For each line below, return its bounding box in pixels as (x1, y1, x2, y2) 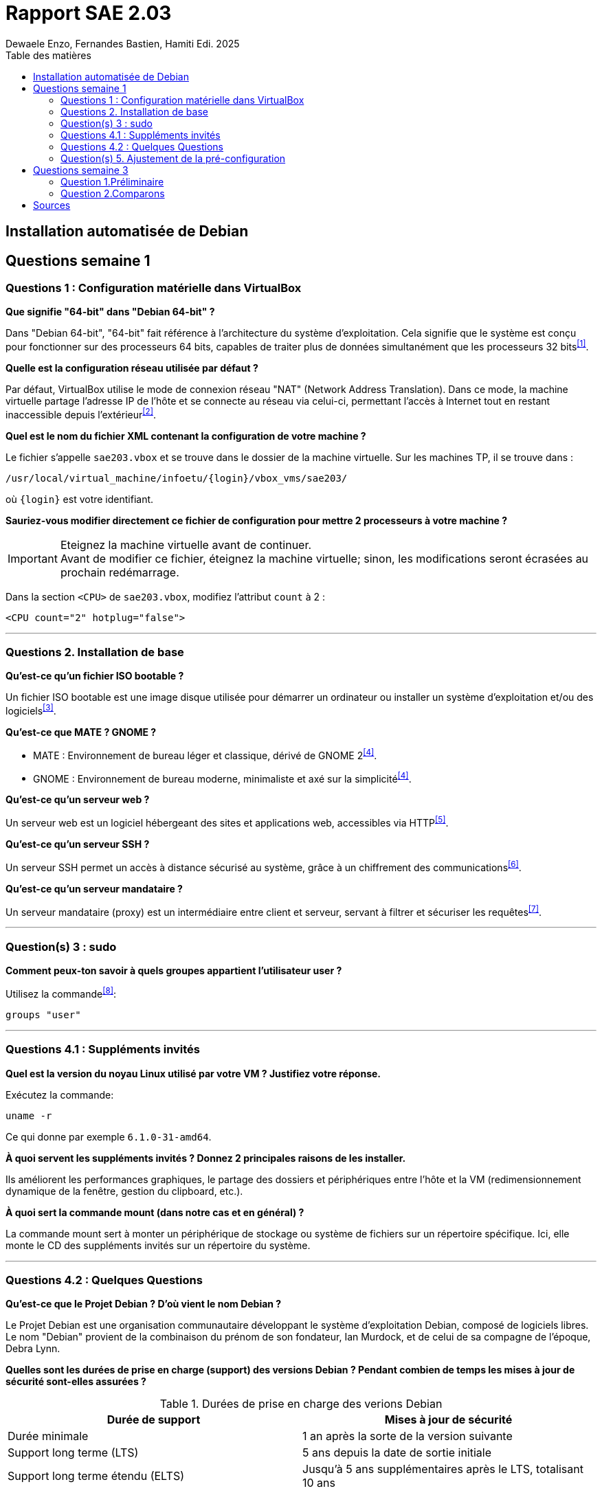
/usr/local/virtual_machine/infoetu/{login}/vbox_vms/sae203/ (5, 472, 348, 484)
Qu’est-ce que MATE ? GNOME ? (5, 726, 157, 739)
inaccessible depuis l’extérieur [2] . (5, 407, 156, 420)
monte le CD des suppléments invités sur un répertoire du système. (5, 1239, 311, 1251)
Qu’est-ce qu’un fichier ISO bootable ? (5, 670, 184, 682)
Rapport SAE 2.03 (5, 1, 172, 25)
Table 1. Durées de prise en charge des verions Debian (159, 1397, 443, 1411)
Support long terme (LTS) (8, 1446, 139, 1460)
